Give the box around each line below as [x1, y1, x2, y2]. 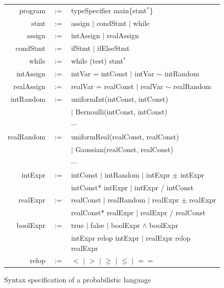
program [19, 5, 46, 15]
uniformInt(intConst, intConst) [71, 93, 169, 104]
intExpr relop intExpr [71, 232, 139, 243]
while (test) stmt [71, 55, 124, 66]
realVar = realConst [71, 80, 134, 91]
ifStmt [71, 43, 91, 53]
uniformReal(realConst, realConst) [71, 131, 179, 142]
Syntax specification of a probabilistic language [4, 274, 151, 285]
